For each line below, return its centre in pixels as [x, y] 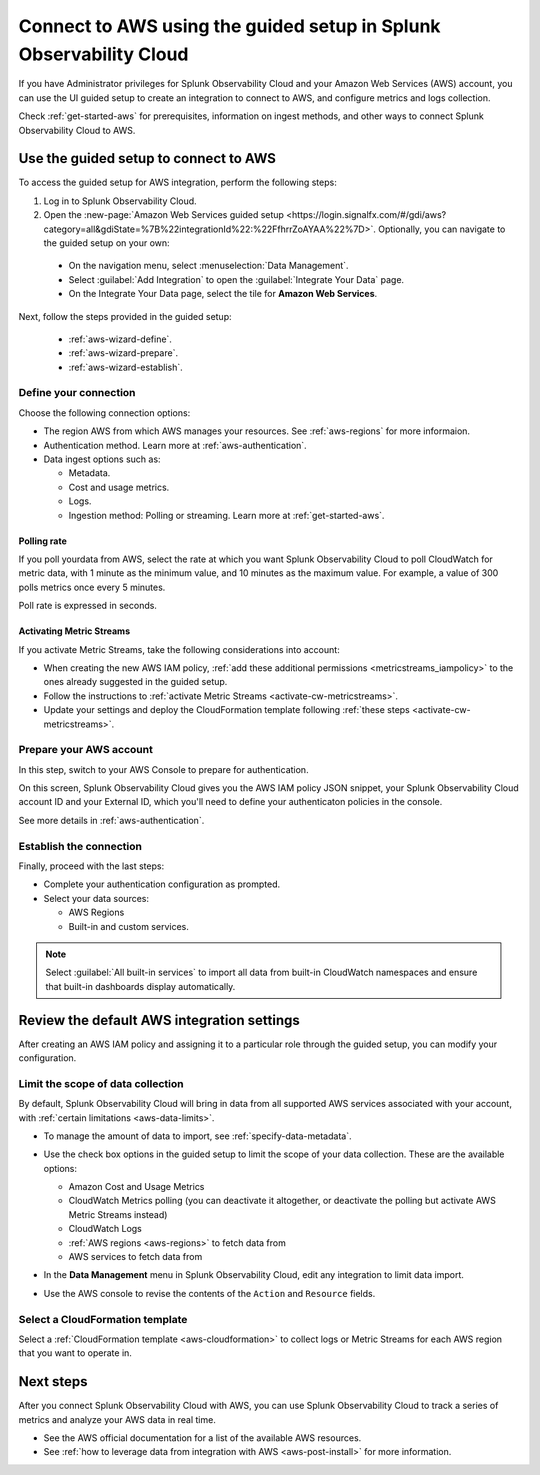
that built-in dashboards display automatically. [140, 986]
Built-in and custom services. [129, 926]
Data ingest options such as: [102, 459]
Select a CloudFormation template [103, 1319]
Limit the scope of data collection [101, 1083]
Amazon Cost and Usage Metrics [136, 1187]
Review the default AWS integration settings [159, 1020]
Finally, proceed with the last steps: [91, 866]
